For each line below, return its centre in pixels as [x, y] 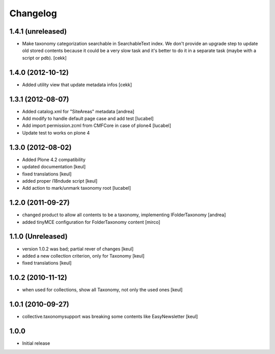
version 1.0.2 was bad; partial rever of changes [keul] [78, 249]
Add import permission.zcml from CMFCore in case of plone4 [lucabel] [97, 125]
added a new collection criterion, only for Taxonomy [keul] [83, 256]
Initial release [36, 343]
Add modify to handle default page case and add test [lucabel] [88, 119]
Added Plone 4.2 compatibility [54, 159]
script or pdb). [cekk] [45, 58]
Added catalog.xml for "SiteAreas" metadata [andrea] [78, 111]
